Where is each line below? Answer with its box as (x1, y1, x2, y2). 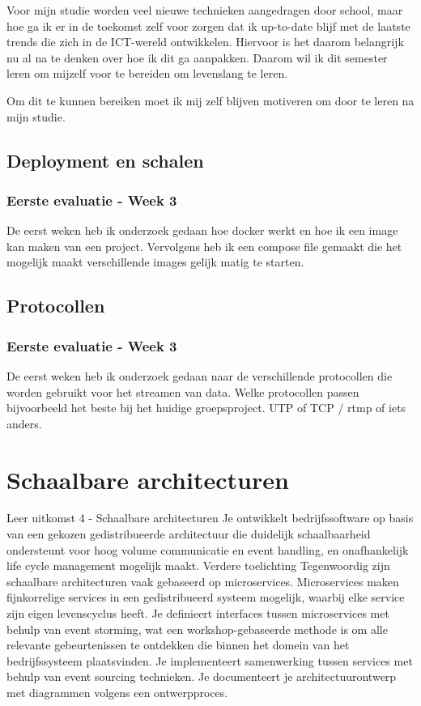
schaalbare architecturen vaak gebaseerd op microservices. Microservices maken (6, 572, 399, 589)
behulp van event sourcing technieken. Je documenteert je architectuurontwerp (6, 668, 397, 685)
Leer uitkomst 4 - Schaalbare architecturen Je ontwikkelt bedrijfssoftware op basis (6, 509, 414, 526)
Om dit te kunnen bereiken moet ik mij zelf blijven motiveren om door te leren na (6, 91, 415, 108)
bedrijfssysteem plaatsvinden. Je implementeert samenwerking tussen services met (6, 652, 413, 669)
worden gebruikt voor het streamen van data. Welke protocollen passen (6, 383, 359, 400)
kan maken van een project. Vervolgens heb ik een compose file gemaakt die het (6, 237, 402, 254)
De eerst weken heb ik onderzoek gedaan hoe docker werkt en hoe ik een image (6, 222, 398, 239)
